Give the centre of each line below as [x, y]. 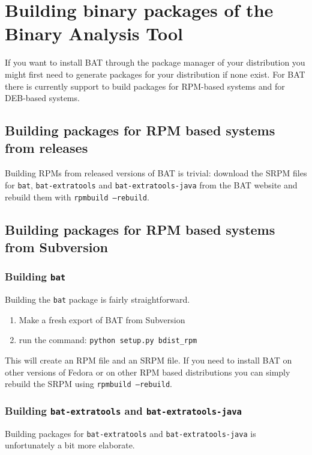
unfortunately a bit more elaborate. [70, 445]
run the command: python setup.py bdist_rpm [108, 340]
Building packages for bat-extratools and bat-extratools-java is [130, 433]
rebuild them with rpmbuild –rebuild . [77, 197]
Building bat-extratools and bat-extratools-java [123, 410]
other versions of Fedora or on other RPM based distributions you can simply [148, 372]
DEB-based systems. [42, 98]
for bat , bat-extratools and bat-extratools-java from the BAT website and [151, 184]
